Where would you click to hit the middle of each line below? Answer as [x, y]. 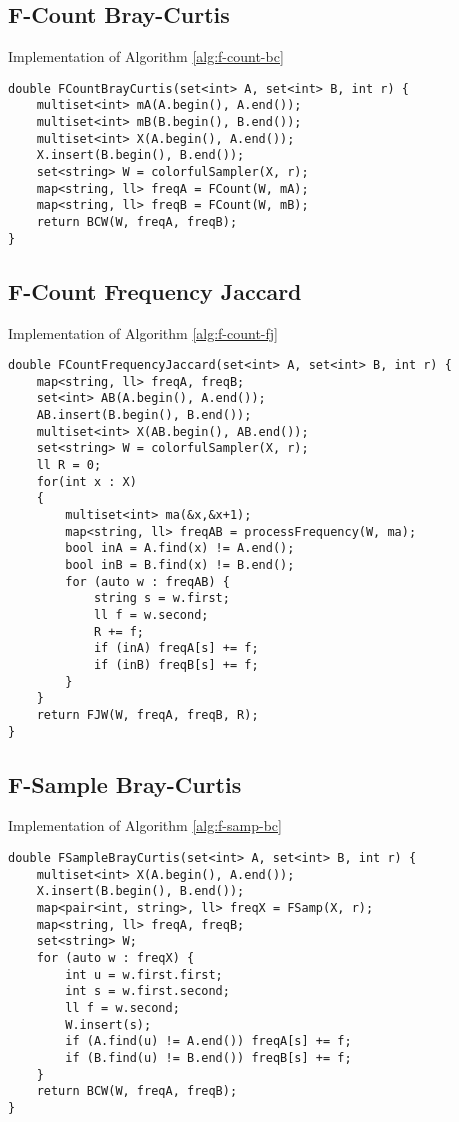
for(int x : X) [86, 481]
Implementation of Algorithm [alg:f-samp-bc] [145, 825]
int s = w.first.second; [147, 991]
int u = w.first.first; [144, 974]
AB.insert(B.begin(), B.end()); [144, 415]
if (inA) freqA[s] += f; [176, 648]
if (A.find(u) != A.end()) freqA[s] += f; [208, 1041]
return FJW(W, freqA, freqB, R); [147, 714]
